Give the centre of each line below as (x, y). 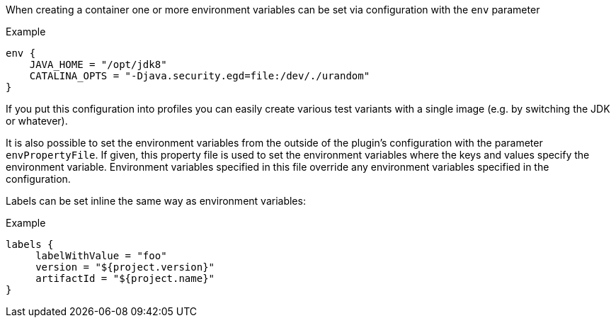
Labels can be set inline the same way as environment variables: (156, 201)
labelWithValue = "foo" (101, 256)
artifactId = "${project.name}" (125, 278)
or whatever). (37, 121)
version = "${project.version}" (125, 267)
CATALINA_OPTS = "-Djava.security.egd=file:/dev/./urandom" (200, 76)
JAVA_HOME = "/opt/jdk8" (98, 64)
